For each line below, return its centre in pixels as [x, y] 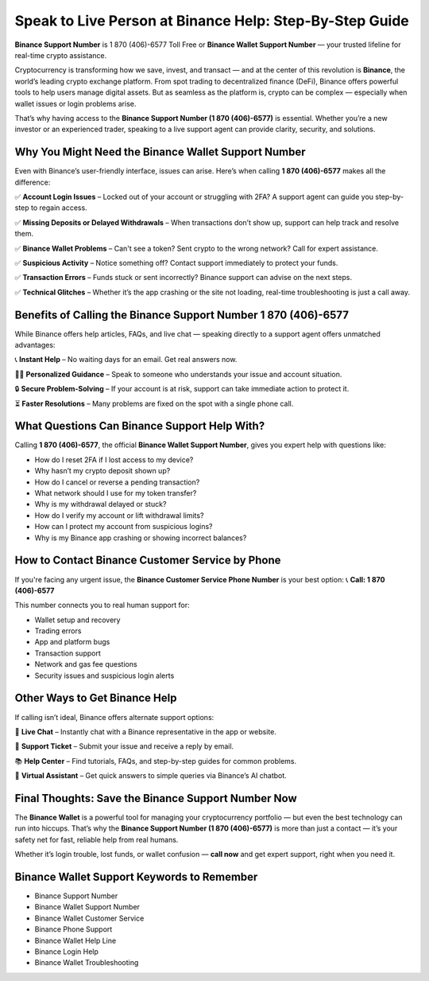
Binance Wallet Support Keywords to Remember [136, 876]
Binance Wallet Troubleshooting [87, 963]
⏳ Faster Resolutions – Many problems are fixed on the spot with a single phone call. [154, 403]
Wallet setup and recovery [77, 620]
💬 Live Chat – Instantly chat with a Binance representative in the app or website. [146, 731]
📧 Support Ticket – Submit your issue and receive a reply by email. [124, 746]
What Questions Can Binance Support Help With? [140, 426]
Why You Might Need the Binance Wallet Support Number [160, 152]
